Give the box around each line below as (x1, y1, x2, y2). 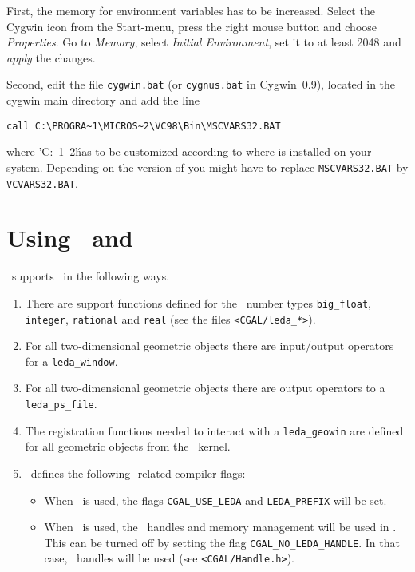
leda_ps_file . (25, 395, 97, 412)
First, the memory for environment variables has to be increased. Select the (6, 2, 375, 18)
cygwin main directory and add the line (6, 92, 200, 109)
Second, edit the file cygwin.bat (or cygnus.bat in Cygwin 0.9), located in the (6, 76, 396, 93)
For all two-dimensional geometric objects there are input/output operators (25, 337, 394, 354)
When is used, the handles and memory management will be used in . (44, 518, 397, 535)
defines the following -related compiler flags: (30, 464, 246, 481)
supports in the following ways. (11, 268, 170, 284)
